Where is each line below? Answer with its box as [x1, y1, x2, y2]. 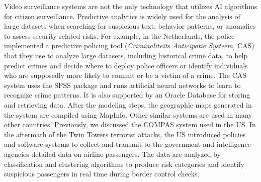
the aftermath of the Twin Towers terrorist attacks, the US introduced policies [4, 129, 246, 139]
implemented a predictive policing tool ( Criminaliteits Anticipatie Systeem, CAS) [4, 40, 254, 51]
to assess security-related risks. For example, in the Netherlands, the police [4, 30, 235, 41]
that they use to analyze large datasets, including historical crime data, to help [4, 50, 248, 60]
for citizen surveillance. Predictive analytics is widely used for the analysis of [4, 11, 240, 21]
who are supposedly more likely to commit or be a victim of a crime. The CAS [4, 70, 247, 80]
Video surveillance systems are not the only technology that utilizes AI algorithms [4, 1, 257, 11]
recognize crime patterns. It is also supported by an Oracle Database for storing [4, 89, 250, 100]
